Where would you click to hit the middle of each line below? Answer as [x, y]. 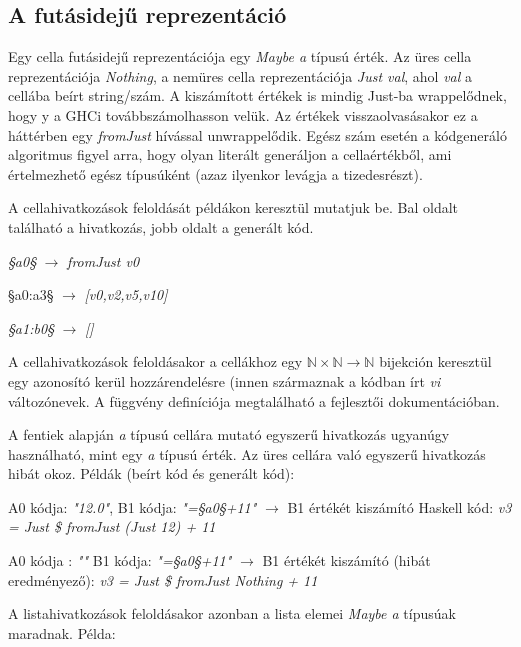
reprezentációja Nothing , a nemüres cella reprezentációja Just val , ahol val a [240, 75]
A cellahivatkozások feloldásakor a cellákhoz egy [155, 361]
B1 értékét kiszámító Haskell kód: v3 [399, 506]
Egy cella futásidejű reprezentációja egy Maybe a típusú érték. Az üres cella [240, 56]
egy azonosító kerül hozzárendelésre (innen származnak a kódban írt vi [224, 380]
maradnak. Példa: [62, 632]
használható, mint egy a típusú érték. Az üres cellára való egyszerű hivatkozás [247, 453]
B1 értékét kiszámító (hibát [346, 560]
